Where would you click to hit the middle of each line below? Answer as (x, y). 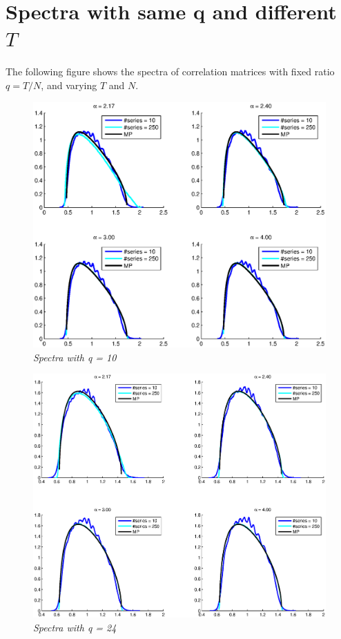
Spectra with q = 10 (75, 357)
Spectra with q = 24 (75, 627)
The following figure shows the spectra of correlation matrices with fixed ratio (170, 71)
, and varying (69, 85)
